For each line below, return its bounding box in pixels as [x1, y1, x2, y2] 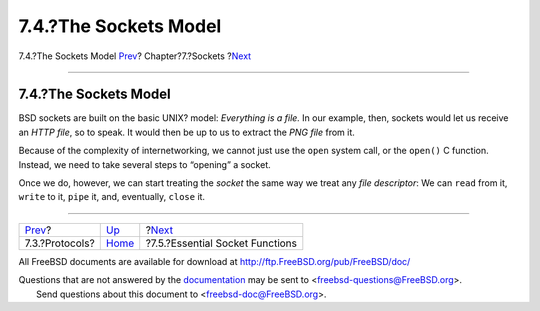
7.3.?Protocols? [24, 236, 95, 250]
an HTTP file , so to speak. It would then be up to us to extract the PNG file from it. [18, 126, 355, 138]
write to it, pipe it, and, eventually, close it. [18, 191, 205, 203]
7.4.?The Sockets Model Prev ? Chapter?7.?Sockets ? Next [18, 50, 252, 62]
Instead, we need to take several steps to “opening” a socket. [18, 158, 271, 170]
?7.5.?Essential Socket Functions [145, 236, 297, 250]
